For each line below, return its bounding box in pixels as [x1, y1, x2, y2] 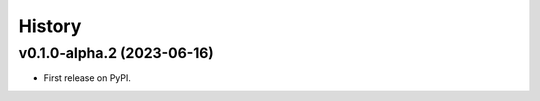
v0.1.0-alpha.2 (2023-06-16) [18, 44, 214, 62]
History [18, 15, 82, 37]
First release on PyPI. [43, 72, 132, 84]
